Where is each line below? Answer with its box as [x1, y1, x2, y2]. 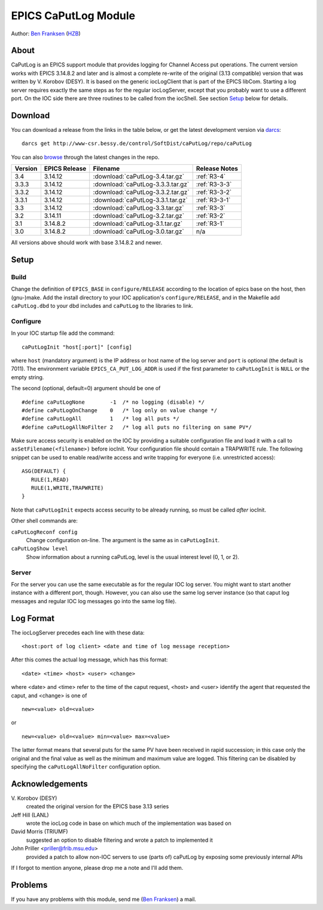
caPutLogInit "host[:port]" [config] [22, 343, 133, 350]
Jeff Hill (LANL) [11, 811, 49, 818]
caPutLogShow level [11, 545, 68, 552]
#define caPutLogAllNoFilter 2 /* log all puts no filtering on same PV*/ [22, 424, 252, 431]
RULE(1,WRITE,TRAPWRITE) [31, 485, 104, 491]
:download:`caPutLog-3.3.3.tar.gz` [93, 180, 190, 189]
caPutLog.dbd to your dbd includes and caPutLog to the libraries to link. [11, 303, 194, 310]
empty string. [11, 373, 44, 380]
